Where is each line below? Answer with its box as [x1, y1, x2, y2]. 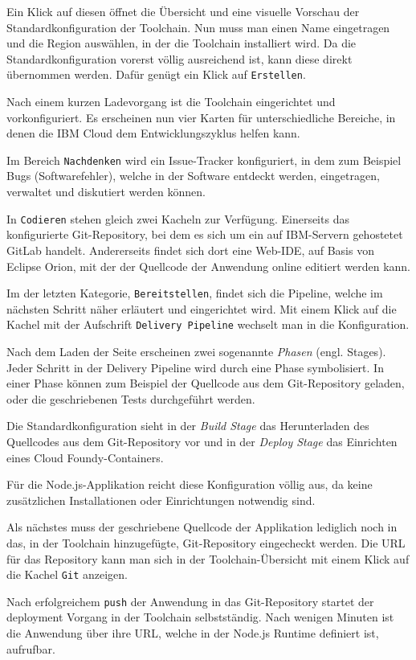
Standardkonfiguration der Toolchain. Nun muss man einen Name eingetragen [6, 18, 390, 35]
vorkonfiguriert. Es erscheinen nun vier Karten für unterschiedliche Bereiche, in [6, 109, 396, 125]
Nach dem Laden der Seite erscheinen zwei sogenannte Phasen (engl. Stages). [6, 343, 386, 359]
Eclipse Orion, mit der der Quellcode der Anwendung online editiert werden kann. [6, 257, 410, 274]
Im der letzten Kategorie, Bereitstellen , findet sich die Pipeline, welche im [6, 285, 383, 301]
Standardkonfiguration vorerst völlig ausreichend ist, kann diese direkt [6, 50, 353, 67]
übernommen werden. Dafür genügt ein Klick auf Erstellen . [6, 66, 306, 83]
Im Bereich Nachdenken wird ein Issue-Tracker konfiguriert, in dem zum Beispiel [6, 151, 402, 168]
